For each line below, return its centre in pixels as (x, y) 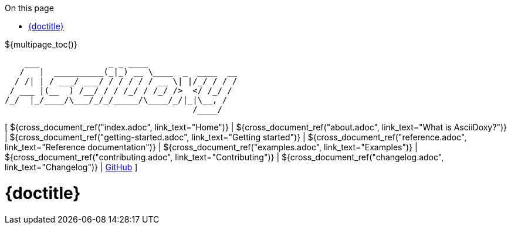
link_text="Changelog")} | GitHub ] (71, 167)
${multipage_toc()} (41, 44)
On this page (29, 8)
